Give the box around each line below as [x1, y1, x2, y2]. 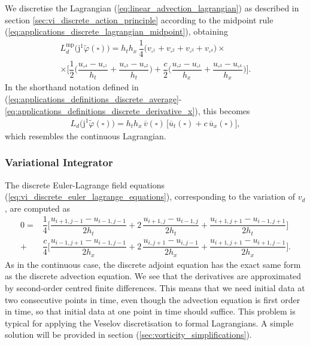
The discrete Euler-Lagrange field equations [5, 178, 165, 191]
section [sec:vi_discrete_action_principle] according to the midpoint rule [5, 13, 273, 26]
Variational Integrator [5, 155, 113, 170]
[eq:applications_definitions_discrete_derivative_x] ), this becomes [5, 104, 250, 117]
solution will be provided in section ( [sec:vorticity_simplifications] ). [5, 328, 252, 341]
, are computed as [5, 201, 70, 214]
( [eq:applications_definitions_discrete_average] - [5, 93, 182, 105]
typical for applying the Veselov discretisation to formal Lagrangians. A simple [5, 316, 294, 329]
